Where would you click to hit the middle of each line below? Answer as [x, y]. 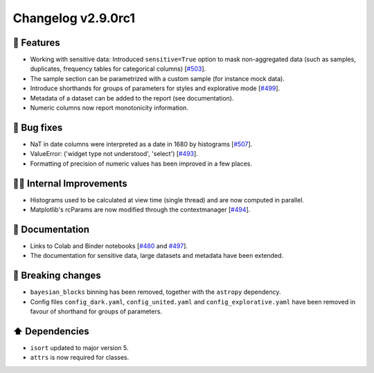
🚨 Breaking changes [57, 276]
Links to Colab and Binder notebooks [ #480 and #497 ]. [109, 245]
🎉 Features [36, 43]
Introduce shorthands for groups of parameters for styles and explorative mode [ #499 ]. [155, 88]
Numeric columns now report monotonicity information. [109, 108]
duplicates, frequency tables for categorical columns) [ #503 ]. [118, 69]
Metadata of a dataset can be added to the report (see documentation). [132, 98]
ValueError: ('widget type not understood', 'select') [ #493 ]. [114, 154]
